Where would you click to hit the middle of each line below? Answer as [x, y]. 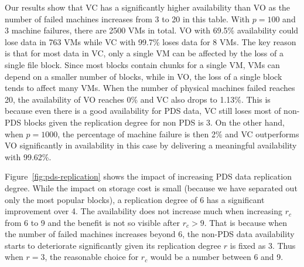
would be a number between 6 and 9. [217, 257]
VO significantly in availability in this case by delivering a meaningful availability [151, 145]
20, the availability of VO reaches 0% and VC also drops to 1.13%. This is [138, 99]
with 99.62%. [28, 156]
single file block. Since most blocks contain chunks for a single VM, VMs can [142, 64]
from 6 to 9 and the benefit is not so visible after [92, 222]
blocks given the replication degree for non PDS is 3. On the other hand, [154, 122]
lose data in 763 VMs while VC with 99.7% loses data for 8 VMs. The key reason [151, 41]
